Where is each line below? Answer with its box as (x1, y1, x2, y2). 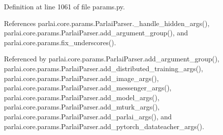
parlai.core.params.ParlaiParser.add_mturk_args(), (4, 102, 159, 112)
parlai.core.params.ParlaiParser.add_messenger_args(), (4, 82, 172, 93)
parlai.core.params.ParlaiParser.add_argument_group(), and (4, 27, 188, 38)
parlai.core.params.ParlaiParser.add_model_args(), (4, 92, 159, 102)
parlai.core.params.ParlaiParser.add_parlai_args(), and (4, 111, 172, 121)
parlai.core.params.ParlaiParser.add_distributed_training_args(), (4, 63, 203, 73)
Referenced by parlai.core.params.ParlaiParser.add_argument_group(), (4, 54, 220, 64)
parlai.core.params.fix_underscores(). (4, 37, 116, 47)
